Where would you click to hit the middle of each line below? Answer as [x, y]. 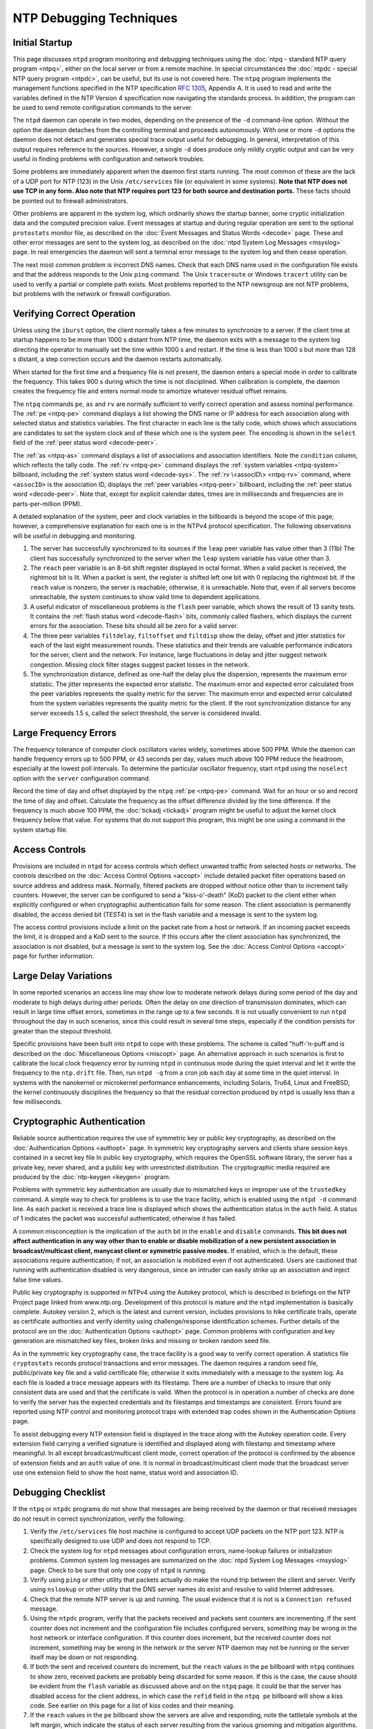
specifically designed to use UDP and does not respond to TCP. [121, 1541]
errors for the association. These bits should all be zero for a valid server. [134, 626]
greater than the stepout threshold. [63, 1031]
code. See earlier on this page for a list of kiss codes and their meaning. [132, 1705]
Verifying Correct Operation [74, 314]
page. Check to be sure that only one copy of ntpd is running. [118, 1570]
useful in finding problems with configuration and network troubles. [109, 158]
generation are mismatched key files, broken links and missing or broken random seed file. [142, 1341]
